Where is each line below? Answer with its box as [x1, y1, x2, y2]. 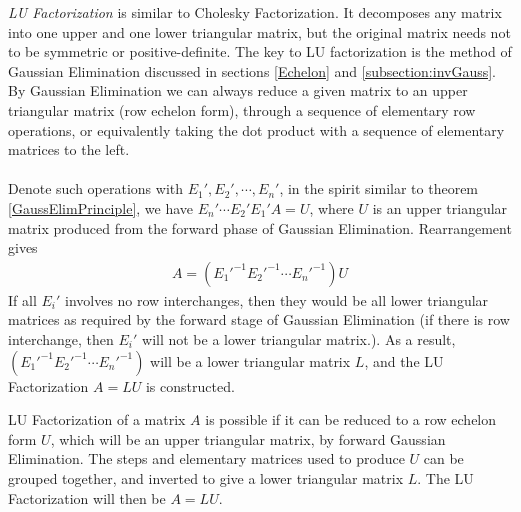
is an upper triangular [372, 197, 508, 218]
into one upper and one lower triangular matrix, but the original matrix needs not [8, 21, 511, 42]
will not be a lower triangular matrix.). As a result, [142, 328, 456, 349]
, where [309, 197, 354, 218]
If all [8, 289, 37, 310]
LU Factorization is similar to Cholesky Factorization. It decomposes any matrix [8, 2, 502, 22]
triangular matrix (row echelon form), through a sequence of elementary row [8, 99, 476, 120]
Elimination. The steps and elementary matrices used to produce [8, 448, 405, 469]
